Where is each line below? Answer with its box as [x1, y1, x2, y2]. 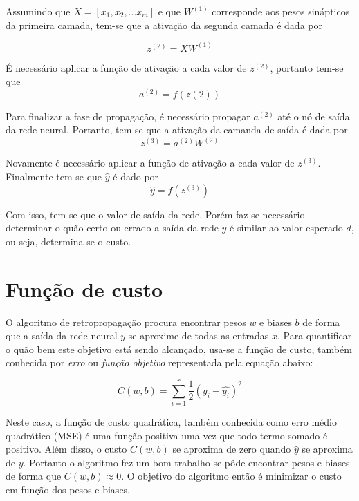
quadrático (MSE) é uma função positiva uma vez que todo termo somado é [6, 428, 328, 442]
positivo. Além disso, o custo [6, 442, 127, 456]
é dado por [113, 169, 159, 184]
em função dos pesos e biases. [6, 482, 131, 497]
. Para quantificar [277, 328, 352, 343]
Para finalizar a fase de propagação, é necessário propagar [6, 108, 250, 123]
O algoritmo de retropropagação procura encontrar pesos [6, 314, 246, 329]
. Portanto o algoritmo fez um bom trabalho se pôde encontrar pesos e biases [23, 455, 350, 469]
